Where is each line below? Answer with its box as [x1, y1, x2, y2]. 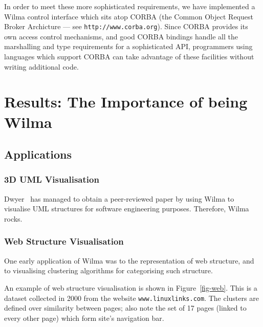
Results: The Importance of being [4, 91, 248, 112]
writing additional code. [4, 61, 79, 72]
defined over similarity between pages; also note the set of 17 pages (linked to [4, 302, 247, 313]
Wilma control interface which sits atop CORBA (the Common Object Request [4, 11, 253, 21]
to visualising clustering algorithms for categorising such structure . [4, 265, 213, 276]
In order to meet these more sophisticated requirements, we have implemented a [4, 1, 255, 11]
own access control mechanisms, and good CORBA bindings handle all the [4, 31, 238, 41]
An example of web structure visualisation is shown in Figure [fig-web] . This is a [4, 282, 257, 293]
